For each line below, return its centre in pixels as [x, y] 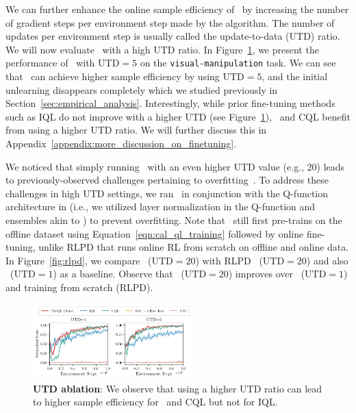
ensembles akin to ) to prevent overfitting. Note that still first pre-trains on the [174, 220]
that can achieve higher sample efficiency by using [113, 76]
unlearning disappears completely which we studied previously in [142, 89]
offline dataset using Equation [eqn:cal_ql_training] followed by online [155, 233]
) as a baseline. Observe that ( [119, 274]
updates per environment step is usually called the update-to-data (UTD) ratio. [173, 36]
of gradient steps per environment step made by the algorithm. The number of [170, 22]
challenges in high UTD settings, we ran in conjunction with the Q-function [167, 193]
